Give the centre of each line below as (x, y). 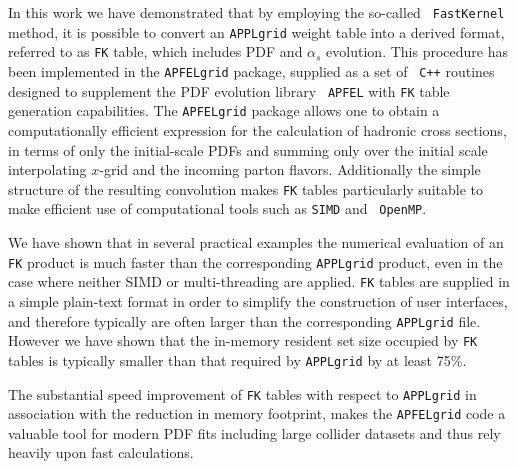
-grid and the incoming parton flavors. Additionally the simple (290, 169)
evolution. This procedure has (417, 51)
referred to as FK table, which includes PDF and (155, 51)
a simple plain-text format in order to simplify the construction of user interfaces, (258, 300)
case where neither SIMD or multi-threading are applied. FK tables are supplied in (259, 281)
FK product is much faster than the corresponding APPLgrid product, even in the (255, 261)
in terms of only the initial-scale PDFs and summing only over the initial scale (248, 149)
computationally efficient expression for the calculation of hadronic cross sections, (257, 129)
